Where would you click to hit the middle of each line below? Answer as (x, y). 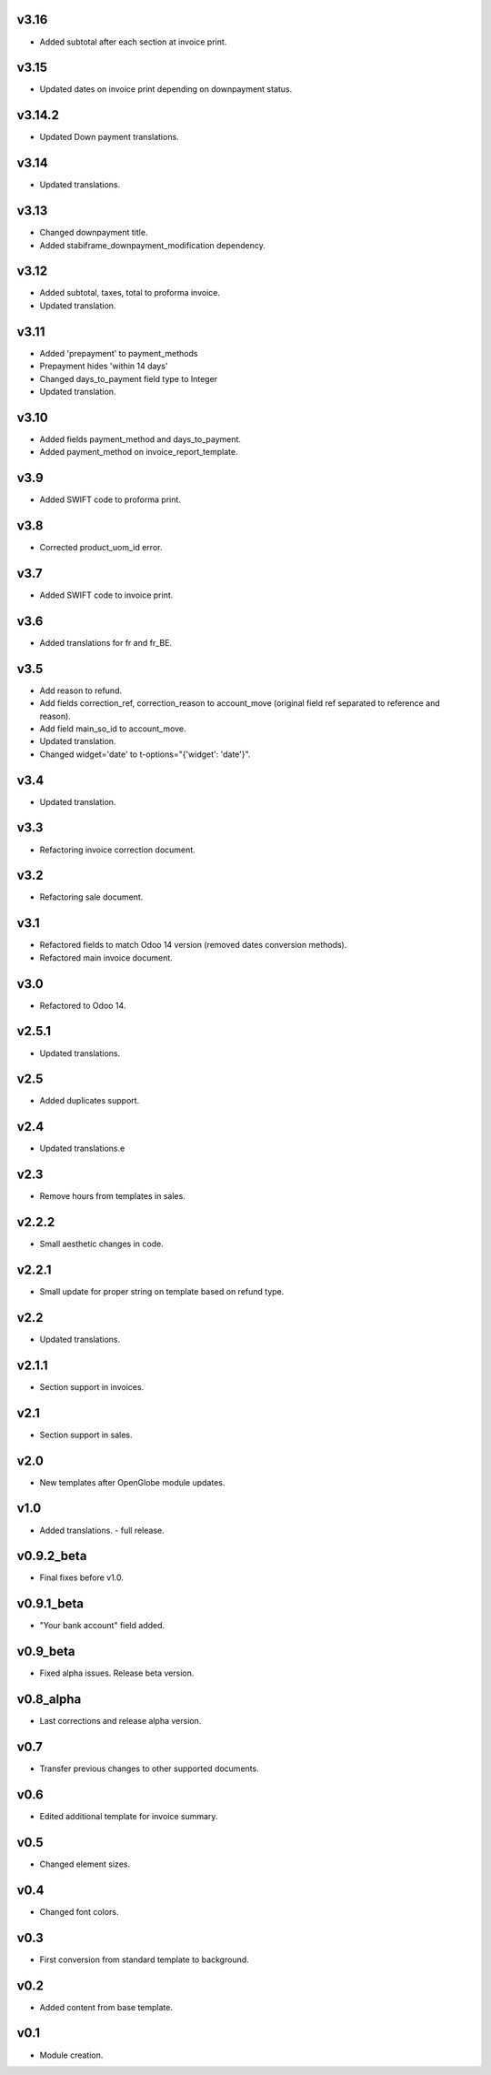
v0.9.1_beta (50, 1604)
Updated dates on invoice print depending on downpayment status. (166, 89)
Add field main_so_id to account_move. (113, 729)
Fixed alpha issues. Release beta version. (117, 1673)
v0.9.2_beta (52, 1556)
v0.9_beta (46, 1652)
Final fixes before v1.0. (82, 1577)
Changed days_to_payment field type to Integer (129, 378)
